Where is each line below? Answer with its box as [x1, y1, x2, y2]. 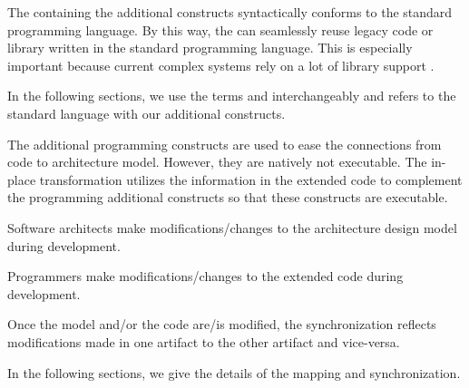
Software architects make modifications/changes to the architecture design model [7, 218, 457, 237]
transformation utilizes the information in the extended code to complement [39, 170, 463, 189]
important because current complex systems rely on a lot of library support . [7, 55, 435, 74]
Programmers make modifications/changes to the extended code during [7, 267, 404, 286]
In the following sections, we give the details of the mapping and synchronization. [7, 363, 461, 382]
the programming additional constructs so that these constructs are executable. [7, 188, 448, 207]
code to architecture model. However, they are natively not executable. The [7, 152, 427, 171]
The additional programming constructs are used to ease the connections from [7, 134, 442, 153]
